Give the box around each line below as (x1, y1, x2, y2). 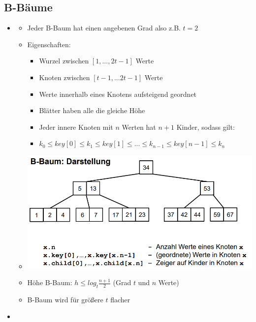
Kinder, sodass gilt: (176, 121, 235, 132)
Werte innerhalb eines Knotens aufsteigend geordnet (39, 88, 197, 99)
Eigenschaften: (27, 39, 71, 49)
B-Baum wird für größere (27, 294, 103, 305)
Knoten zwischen (39, 72, 90, 82)
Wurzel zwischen (39, 56, 89, 66)
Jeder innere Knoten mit (39, 121, 113, 132)
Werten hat (122, 121, 156, 132)
